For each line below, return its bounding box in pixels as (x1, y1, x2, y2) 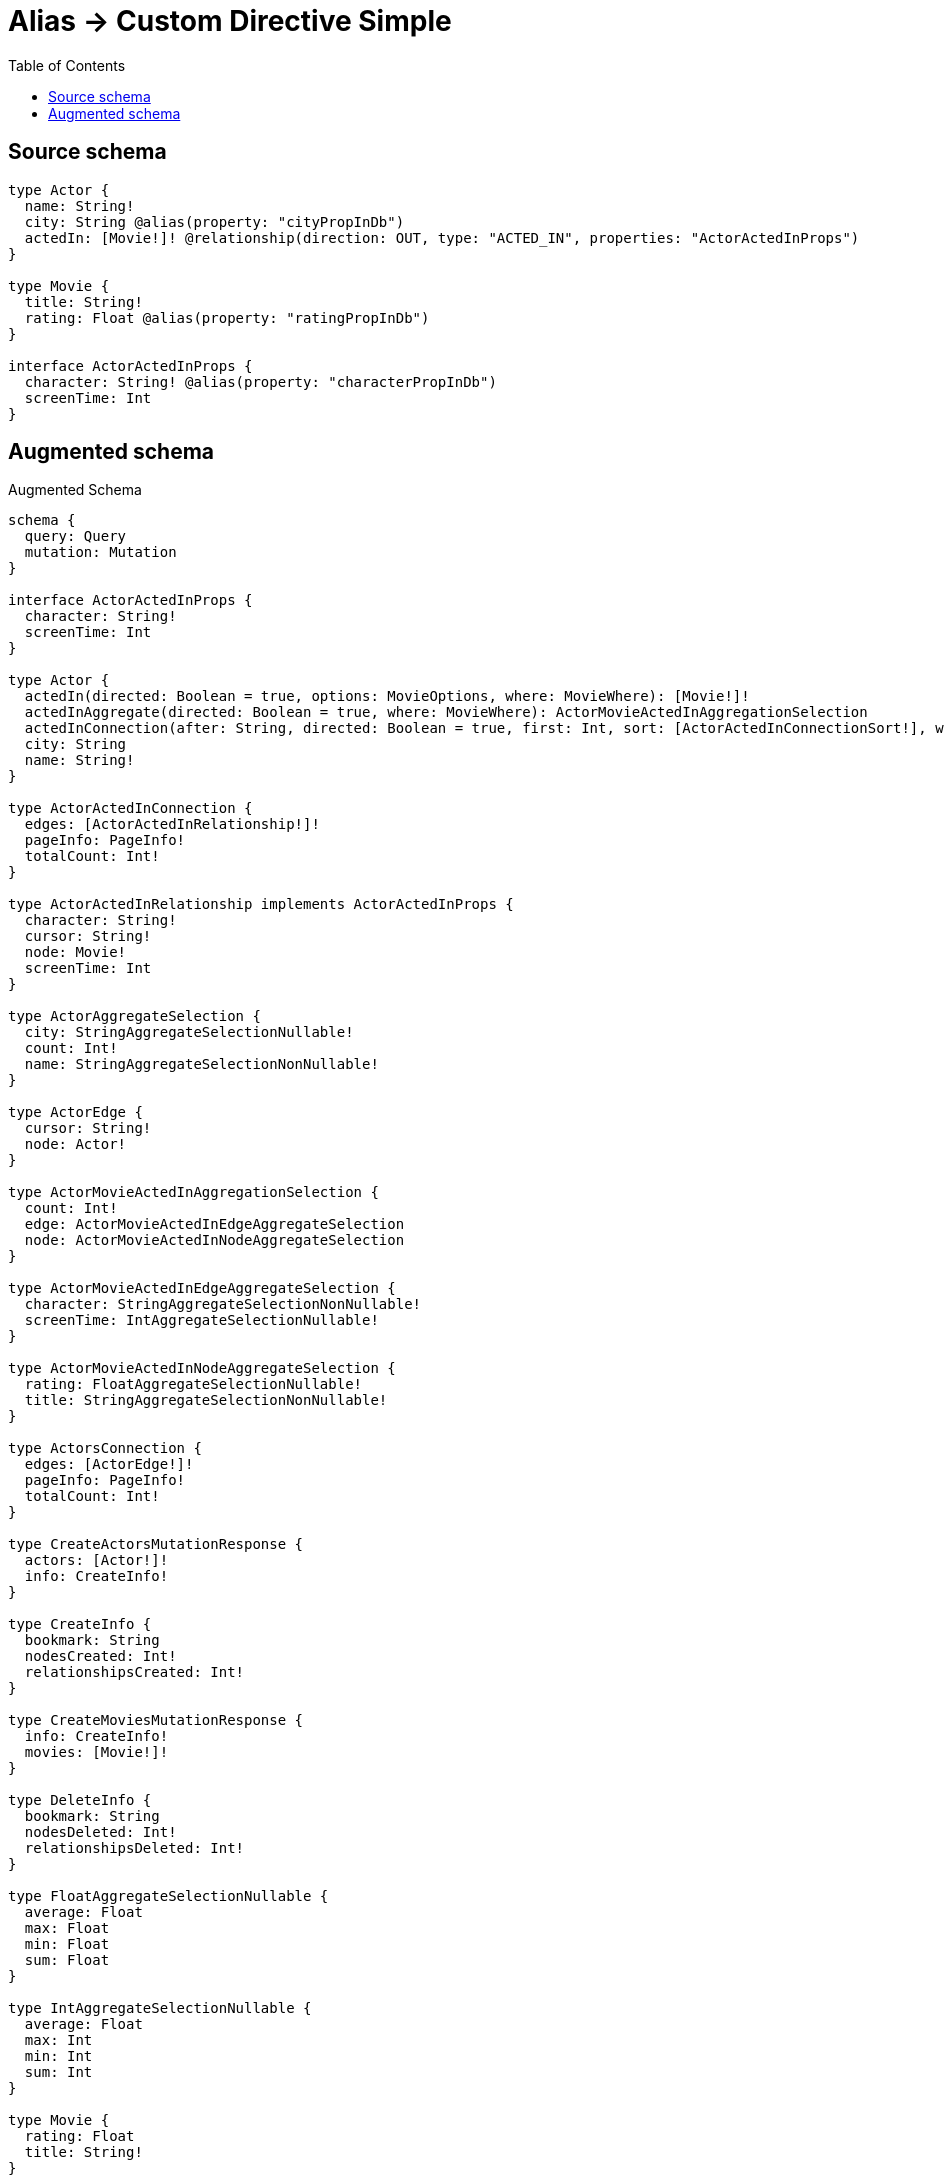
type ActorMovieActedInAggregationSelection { (8, 1184, 379, 1201)
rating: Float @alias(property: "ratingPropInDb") (24, 309, 430, 326)
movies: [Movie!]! (24, 1744, 169, 1761)
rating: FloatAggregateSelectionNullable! (24, 1376, 363, 1393)
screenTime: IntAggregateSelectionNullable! (24, 1312, 379, 1329)
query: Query (24, 528, 127, 545)
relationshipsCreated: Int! (24, 1664, 245, 1681)
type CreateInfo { (8, 1616, 152, 1633)
